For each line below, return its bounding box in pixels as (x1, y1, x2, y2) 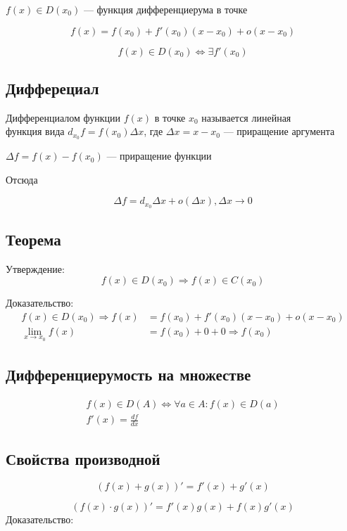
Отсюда (6, 172, 38, 186)
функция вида (6, 124, 65, 139)
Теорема (6, 228, 61, 250)
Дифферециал (6, 77, 99, 98)
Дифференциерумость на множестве (6, 363, 251, 385)
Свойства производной (6, 448, 160, 470)
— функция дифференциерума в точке (83, 2, 248, 16)
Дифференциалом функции (6, 110, 121, 124)
